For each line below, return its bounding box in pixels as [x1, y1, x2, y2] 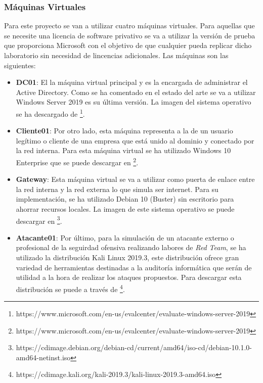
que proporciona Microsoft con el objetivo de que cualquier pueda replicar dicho [4, 40, 252, 51]
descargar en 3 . [16, 214, 62, 226]
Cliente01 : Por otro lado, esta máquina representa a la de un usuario [16, 125, 233, 136]
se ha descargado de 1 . [16, 107, 85, 119]
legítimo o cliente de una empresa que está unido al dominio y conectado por [16, 135, 254, 146]
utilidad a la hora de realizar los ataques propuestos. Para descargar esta [16, 272, 242, 282]
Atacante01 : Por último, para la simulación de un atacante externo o [16, 232, 234, 243]
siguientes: [4, 60, 36, 70]
